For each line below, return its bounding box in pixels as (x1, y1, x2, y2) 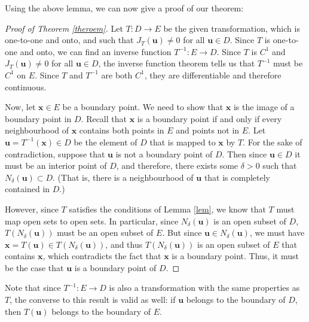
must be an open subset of (57, 226, 154, 239)
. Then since (222, 147, 267, 160)
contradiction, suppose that (5, 147, 105, 160)
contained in (5, 183, 50, 195)
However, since (5, 202, 59, 215)
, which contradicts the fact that (42, 250, 161, 262)
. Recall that (81, 112, 127, 124)
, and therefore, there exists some (116, 159, 238, 172)
